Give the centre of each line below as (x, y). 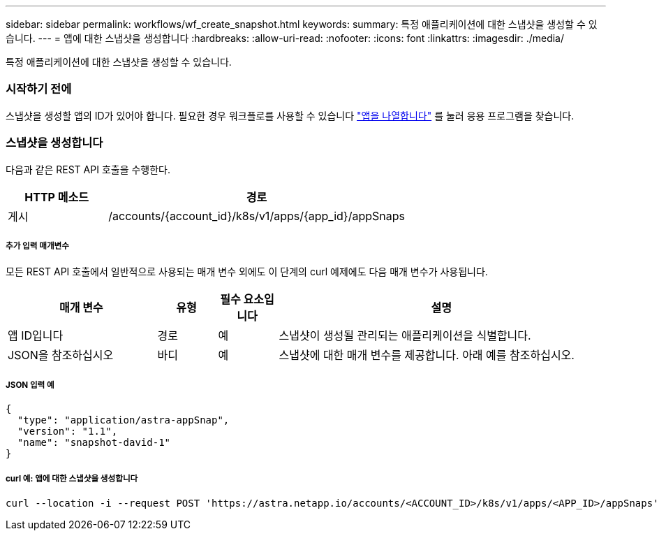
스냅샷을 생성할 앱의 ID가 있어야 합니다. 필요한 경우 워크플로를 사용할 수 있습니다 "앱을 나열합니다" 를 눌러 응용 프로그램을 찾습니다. (290, 115)
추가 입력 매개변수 (37, 246)
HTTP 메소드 (57, 197)
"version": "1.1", (67, 432)
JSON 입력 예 (30, 385)
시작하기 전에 (39, 89)
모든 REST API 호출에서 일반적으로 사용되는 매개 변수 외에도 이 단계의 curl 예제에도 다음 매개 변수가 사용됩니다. (247, 272)
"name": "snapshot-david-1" (94, 443)
